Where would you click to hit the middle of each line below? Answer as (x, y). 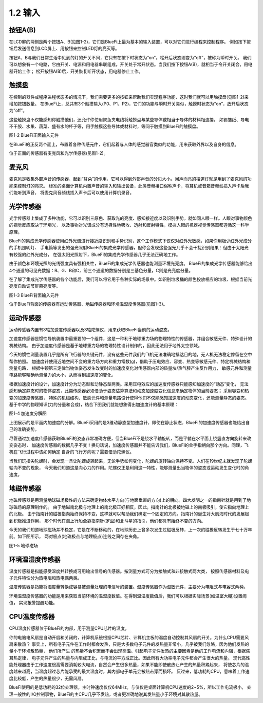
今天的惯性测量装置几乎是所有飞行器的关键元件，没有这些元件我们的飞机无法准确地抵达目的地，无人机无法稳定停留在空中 (131, 355)
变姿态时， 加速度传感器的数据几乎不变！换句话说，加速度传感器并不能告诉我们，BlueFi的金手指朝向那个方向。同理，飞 (129, 445)
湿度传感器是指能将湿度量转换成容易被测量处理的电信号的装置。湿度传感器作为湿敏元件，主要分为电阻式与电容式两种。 (128, 587)
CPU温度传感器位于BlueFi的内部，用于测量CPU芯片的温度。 (69, 628)
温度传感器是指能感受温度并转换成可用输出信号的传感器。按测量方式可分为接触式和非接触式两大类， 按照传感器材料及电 (129, 571)
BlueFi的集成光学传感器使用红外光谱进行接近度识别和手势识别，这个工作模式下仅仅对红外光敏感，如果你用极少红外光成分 (130, 241)
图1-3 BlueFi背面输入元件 (34, 295)
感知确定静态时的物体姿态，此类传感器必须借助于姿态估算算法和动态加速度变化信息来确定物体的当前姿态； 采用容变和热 (129, 391)
